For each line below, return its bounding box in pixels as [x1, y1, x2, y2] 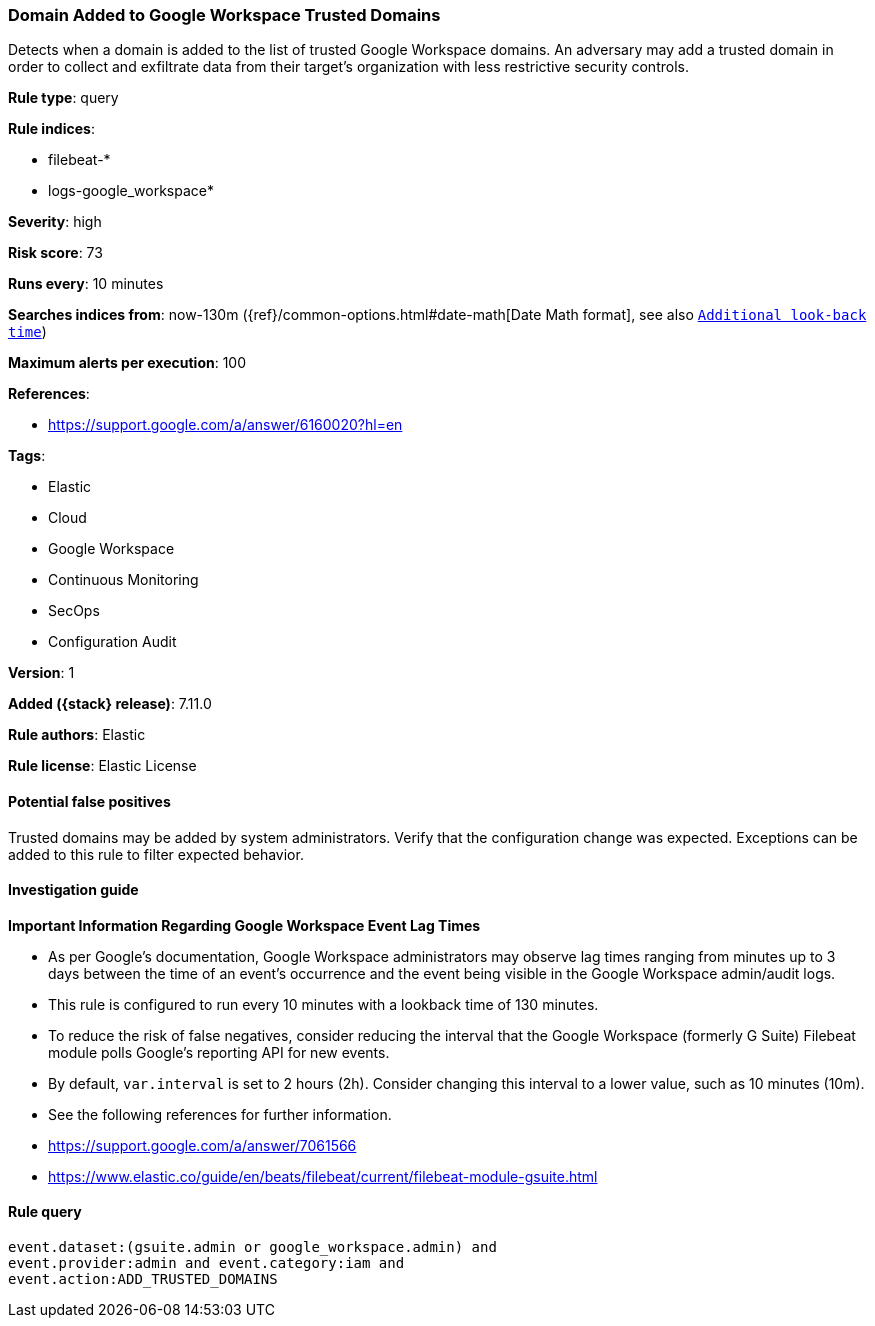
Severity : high [8, 213, 102, 231]
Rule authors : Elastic [8, 726, 146, 744]
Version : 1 [8, 664, 75, 682]
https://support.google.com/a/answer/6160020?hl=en [48, 416, 403, 434]
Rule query [8, 1203, 82, 1221]
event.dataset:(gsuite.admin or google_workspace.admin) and [8, 1239, 497, 1256]
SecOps [48, 602, 100, 620]
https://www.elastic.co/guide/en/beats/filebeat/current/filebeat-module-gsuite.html [48, 1167, 598, 1185]
